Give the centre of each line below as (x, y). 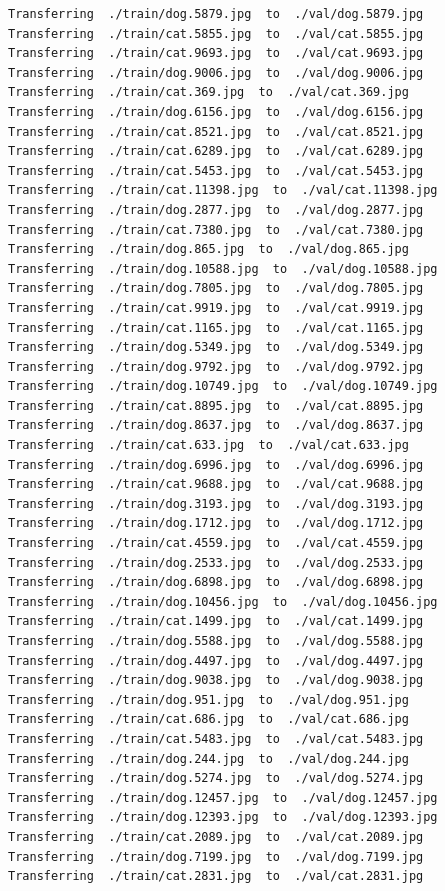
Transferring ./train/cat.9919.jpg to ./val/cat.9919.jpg (216, 307)
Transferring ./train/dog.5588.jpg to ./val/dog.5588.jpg (216, 641)
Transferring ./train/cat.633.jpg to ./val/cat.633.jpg (208, 445)
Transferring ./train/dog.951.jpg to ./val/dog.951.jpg (208, 699)
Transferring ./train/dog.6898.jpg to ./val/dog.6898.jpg (216, 582)
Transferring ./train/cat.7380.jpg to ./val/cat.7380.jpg (216, 229)
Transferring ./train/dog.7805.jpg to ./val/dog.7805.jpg (216, 288)
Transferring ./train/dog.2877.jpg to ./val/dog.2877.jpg (216, 209)
